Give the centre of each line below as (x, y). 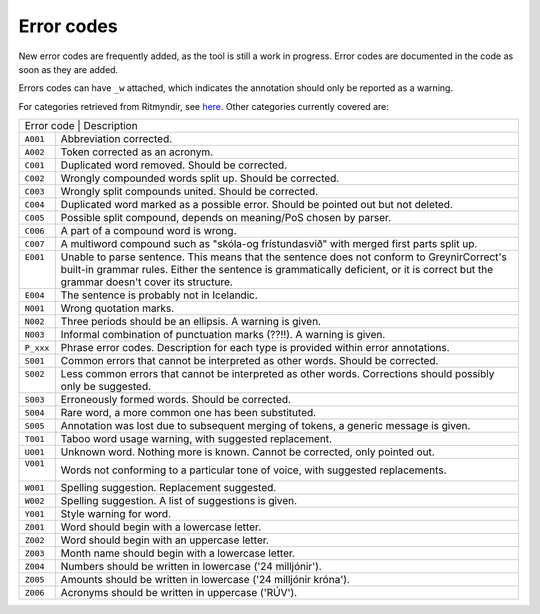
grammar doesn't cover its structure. (147, 282)
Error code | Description (81, 126)
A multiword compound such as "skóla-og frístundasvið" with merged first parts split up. (269, 244)
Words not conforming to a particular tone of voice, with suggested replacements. (253, 470)
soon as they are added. (68, 69)
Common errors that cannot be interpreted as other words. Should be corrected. (249, 361)
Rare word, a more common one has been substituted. (188, 413)
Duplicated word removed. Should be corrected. (174, 165)
